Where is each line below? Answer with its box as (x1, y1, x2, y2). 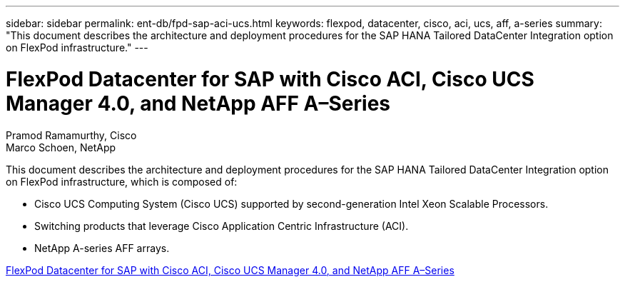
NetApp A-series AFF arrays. (34, 241, 170, 254)
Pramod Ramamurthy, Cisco (6, 129, 137, 141)
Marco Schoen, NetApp (6, 141, 116, 153)
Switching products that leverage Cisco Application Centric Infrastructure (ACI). (34, 219, 409, 232)
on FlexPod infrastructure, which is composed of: (6, 175, 238, 188)
